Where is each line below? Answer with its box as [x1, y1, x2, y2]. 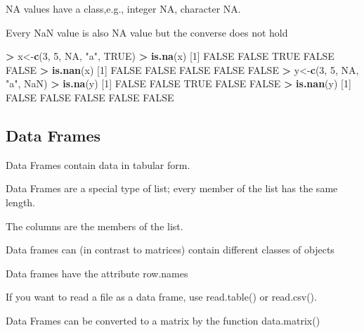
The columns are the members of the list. [6, 218, 183, 233]
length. [6, 194, 36, 209]
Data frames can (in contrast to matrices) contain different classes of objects [6, 242, 334, 257]
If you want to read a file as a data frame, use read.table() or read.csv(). [6, 289, 317, 304]
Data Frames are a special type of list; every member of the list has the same [6, 181, 338, 196]
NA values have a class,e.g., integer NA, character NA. [6, 1, 241, 15]
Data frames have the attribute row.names [6, 265, 188, 280]
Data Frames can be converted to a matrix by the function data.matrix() [6, 313, 320, 327]
